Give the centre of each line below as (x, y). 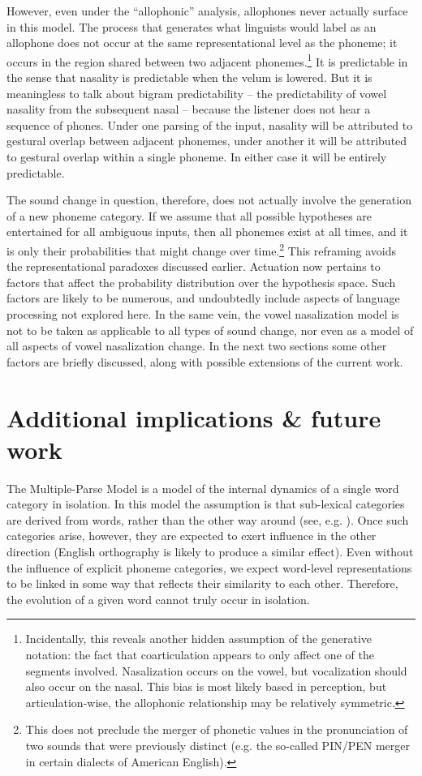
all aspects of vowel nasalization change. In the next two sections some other (197, 346)
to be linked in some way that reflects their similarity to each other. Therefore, (202, 583)
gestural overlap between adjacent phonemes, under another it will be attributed (207, 141)
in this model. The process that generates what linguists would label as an (192, 26)
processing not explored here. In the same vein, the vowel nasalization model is (203, 314)
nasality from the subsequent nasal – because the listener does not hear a (189, 109)
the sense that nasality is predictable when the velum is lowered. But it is (189, 77)
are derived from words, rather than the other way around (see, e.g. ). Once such (208, 519)
